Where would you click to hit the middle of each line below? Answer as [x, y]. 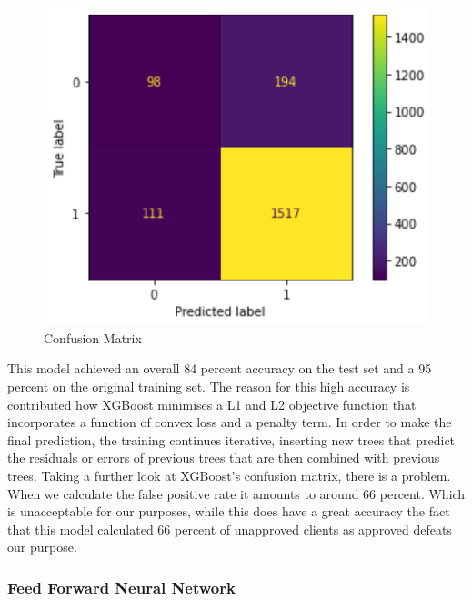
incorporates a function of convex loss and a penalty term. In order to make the [230, 422]
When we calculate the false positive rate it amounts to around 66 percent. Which [236, 493]
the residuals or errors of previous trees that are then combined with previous [224, 458]
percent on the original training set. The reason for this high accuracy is [209, 386]
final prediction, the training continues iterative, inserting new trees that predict [231, 439]
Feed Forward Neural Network [121, 587]
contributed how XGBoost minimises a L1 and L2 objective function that [212, 404]
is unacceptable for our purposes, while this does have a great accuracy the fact [229, 511]
